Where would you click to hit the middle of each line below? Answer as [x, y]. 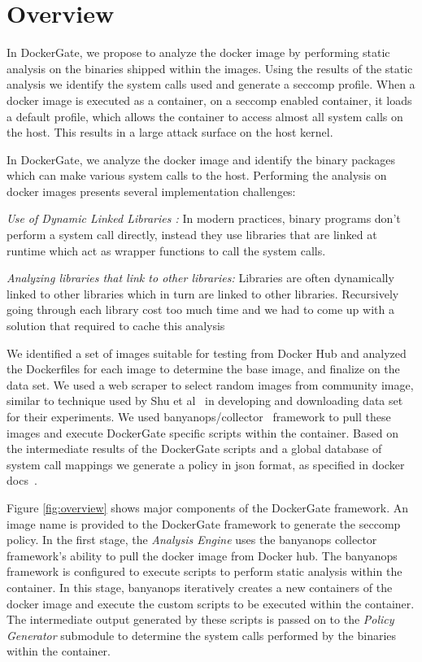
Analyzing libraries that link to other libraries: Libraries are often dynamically [200, 278]
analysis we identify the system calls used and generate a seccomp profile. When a [211, 84]
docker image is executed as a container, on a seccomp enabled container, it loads [209, 100]
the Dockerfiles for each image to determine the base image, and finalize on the [203, 369]
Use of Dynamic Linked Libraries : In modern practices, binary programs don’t [204, 218]
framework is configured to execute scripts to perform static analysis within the [204, 571]
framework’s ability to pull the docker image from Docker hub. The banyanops [202, 555]
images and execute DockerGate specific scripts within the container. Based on [202, 432]
